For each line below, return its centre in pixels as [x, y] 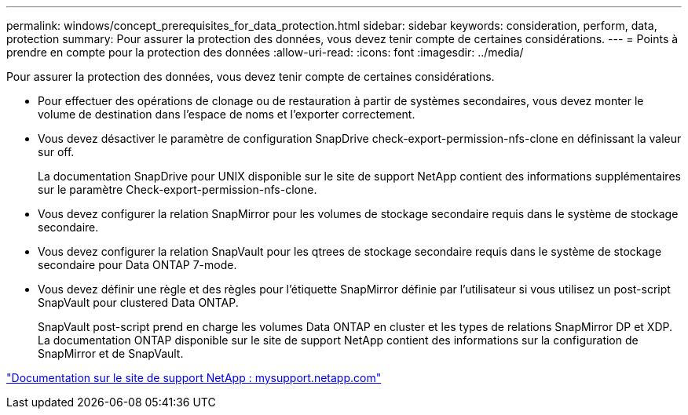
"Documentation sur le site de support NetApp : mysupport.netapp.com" [194, 378]
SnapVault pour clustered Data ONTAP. [138, 302]
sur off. [56, 152]
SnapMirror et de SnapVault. [111, 353]
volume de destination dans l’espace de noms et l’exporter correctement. [227, 114]
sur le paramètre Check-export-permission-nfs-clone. [177, 189]
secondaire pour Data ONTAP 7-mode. [137, 265]
